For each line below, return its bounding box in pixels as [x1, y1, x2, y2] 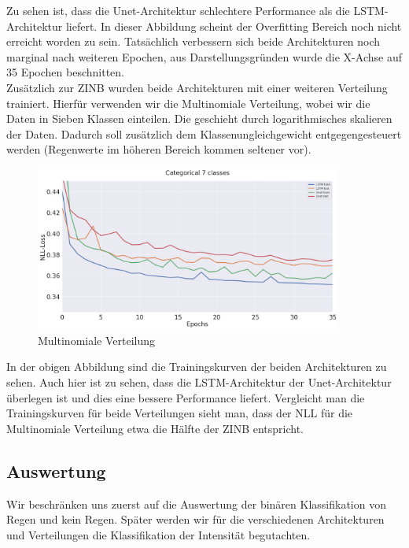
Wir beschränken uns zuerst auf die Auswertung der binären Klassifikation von [6, 495, 386, 512]
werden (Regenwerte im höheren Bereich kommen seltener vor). [6, 141, 311, 157]
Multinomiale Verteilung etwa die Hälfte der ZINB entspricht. [6, 420, 304, 436]
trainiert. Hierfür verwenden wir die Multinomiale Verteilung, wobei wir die [6, 94, 370, 111]
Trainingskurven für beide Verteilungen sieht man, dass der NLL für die [6, 405, 353, 421]
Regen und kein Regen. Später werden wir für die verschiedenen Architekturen [6, 511, 385, 528]
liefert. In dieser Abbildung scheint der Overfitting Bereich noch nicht [65, 17, 402, 34]
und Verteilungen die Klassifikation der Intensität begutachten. [6, 526, 311, 542]
